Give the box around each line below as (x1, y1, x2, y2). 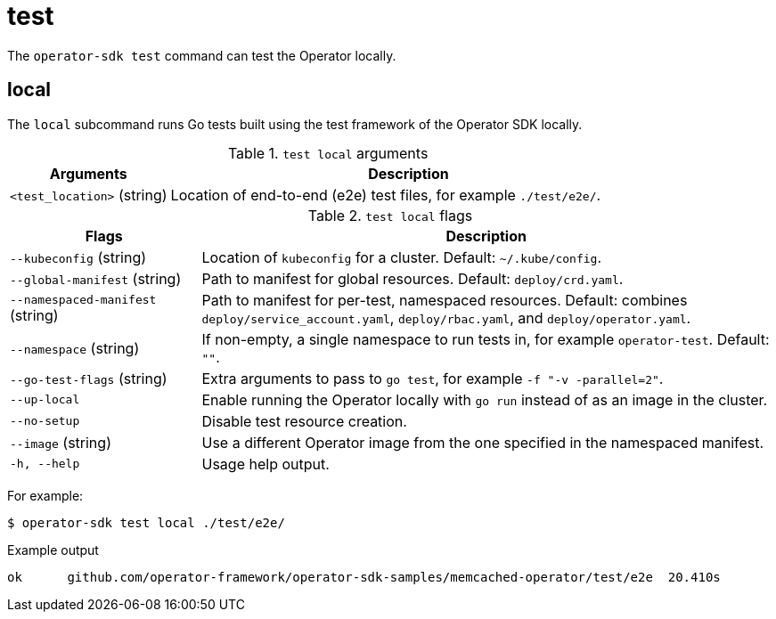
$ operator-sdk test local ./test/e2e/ (7, 515, 285, 530)
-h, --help (10, 457, 80, 471)
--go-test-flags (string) (10, 369, 167, 387)
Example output (7, 542, 99, 558)
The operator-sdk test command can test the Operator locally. (7, 47, 396, 63)
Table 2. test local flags (307, 206, 473, 224)
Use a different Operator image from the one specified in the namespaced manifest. (201, 433, 764, 452)
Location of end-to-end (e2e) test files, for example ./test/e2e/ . (170, 185, 601, 204)
